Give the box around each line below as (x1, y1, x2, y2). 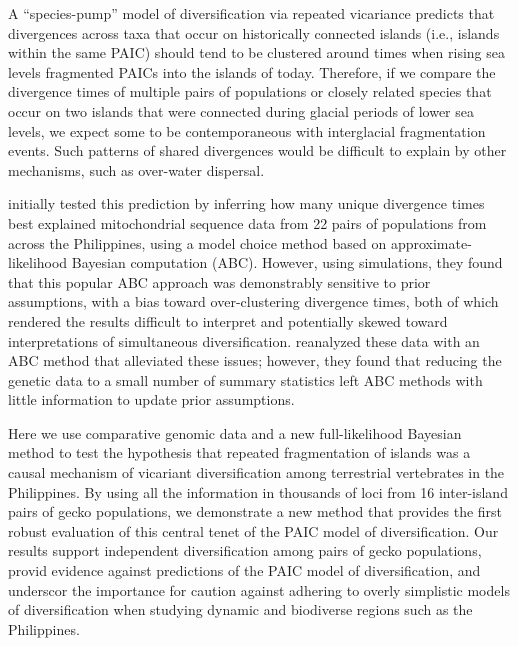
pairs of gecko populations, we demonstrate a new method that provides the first (8, 501, 503, 522)
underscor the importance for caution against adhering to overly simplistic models (8, 579, 510, 600)
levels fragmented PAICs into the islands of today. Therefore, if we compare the (8, 61, 496, 82)
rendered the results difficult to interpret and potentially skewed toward (8, 310, 448, 331)
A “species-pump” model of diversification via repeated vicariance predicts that (8, 3, 495, 23)
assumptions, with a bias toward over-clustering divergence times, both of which (8, 291, 499, 312)
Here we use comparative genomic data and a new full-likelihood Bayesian (8, 422, 462, 443)
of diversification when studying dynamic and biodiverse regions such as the (8, 599, 473, 620)
